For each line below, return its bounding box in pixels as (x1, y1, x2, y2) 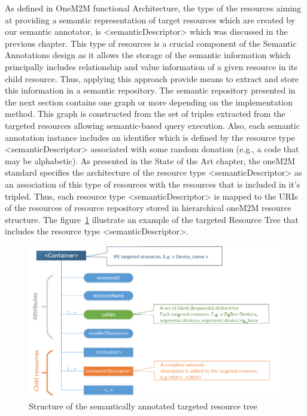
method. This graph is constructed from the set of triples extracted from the (5, 107, 285, 120)
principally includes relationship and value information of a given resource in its (5, 60, 298, 73)
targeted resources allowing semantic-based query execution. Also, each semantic (5, 119, 300, 131)
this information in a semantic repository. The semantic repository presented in (5, 84, 296, 97)
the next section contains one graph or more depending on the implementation (5, 95, 293, 108)
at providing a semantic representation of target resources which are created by (5, 13, 296, 26)
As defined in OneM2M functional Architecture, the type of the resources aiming (5, 2, 302, 14)
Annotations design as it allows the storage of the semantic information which (5, 49, 291, 61)
